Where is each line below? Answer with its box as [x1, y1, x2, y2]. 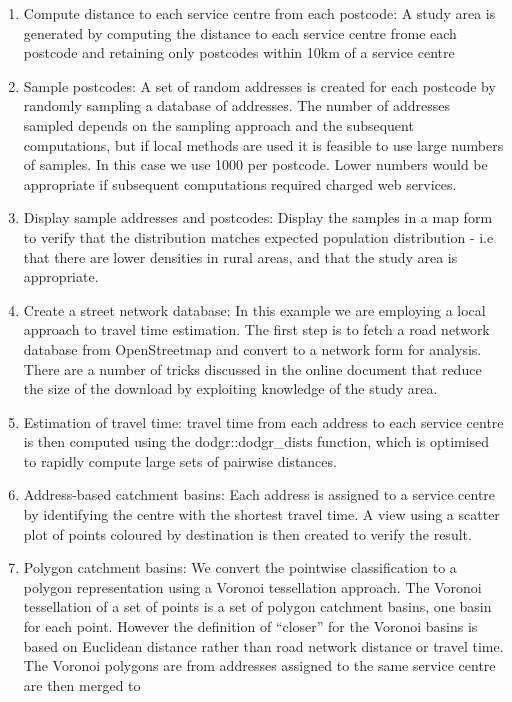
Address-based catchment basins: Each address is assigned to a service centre [23, 484, 496, 505]
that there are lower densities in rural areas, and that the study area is [23, 246, 458, 267]
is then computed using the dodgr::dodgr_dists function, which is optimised [23, 431, 490, 452]
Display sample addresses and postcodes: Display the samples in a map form [23, 207, 493, 228]
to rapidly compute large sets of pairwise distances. [23, 450, 337, 471]
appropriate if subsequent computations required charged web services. [23, 173, 457, 194]
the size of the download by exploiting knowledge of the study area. [23, 378, 438, 399]
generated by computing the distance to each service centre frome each [23, 22, 457, 43]
